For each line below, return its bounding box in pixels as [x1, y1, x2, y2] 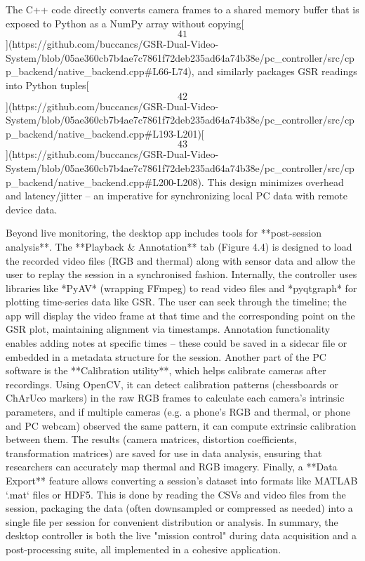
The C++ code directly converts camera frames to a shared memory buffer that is [6, 2, 359, 16]
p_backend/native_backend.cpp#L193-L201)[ [6, 126, 204, 140]
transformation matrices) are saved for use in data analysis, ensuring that [6, 445, 322, 460]
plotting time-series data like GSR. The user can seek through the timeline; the [6, 294, 347, 309]
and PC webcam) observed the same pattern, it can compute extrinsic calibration [6, 418, 357, 433]
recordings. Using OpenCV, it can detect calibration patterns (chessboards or [6, 376, 338, 391]
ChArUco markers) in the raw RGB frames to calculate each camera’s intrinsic [6, 390, 345, 405]
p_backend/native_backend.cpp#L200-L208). [6, 174, 204, 189]
